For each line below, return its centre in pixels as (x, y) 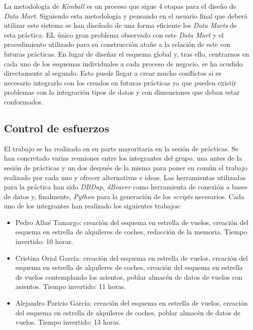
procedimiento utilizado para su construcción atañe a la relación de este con (117, 44)
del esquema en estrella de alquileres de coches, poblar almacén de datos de (128, 312)
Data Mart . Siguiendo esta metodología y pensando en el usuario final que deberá (126, 15)
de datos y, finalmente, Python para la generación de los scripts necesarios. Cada (124, 196)
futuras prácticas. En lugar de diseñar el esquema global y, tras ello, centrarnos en (126, 53)
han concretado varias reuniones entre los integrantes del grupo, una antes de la (123, 158)
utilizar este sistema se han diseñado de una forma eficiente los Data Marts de (120, 25)
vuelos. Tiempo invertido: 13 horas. (68, 322)
